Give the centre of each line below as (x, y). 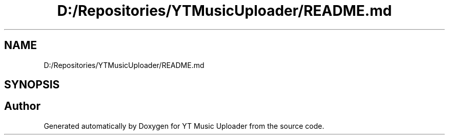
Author (22, 106)
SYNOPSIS (32, 85)
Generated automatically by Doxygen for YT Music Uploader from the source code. (184, 126)
